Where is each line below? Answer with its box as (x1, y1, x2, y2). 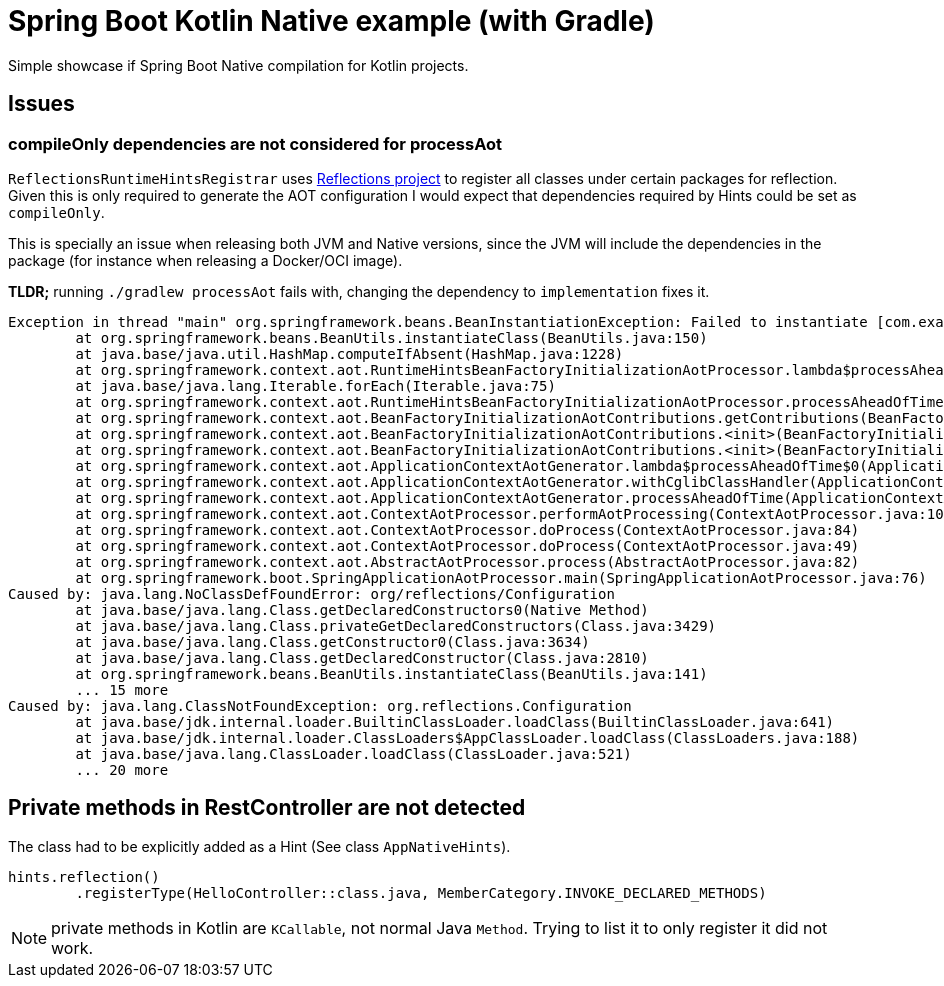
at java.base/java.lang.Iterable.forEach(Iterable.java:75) (75, 377, 556, 394)
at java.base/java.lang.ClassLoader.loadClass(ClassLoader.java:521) (75, 745, 632, 762)
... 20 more (75, 761, 169, 778)
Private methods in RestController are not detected (8, 795, 526, 821)
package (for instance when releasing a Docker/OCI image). (8, 251, 403, 269)
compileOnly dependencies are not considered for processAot (8, 133, 503, 154)
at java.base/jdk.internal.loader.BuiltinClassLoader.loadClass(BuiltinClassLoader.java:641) (75, 713, 835, 730)
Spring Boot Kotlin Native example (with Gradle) (8, 4, 655, 38)
